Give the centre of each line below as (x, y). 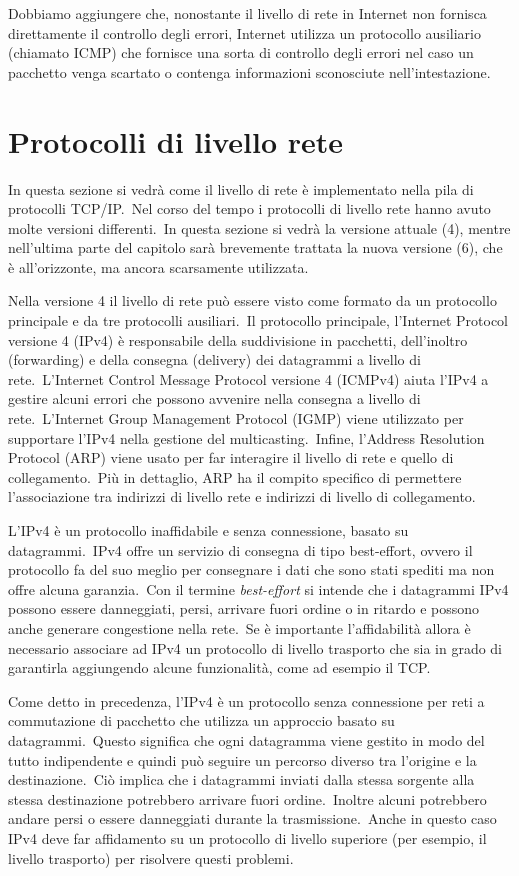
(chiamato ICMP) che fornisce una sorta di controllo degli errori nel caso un (241, 52)
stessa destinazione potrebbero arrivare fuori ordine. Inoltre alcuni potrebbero (247, 798)
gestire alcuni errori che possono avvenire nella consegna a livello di (214, 398)
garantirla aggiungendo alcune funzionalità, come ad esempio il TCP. (219, 667)
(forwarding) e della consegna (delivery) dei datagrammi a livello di (214, 359)
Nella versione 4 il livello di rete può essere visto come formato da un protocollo (252, 300)
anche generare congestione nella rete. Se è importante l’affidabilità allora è (239, 627)
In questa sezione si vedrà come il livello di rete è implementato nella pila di (241, 188)
